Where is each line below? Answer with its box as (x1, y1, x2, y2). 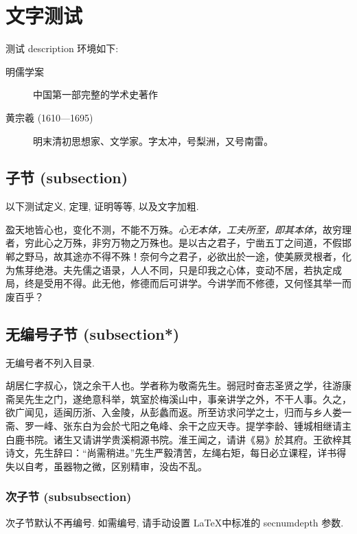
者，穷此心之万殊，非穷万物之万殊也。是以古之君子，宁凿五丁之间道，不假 (5, 235, 342, 250)
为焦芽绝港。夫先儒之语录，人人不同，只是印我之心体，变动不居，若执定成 (5, 262, 342, 277)
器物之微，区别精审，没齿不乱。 (62, 458, 207, 473)
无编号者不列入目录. (5, 355, 95, 369)
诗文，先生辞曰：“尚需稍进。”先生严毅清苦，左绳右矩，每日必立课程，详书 (5, 445, 337, 460)
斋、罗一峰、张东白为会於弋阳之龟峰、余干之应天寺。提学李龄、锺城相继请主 (5, 419, 352, 433)
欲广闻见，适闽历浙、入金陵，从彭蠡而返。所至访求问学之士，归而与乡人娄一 (5, 405, 352, 419)
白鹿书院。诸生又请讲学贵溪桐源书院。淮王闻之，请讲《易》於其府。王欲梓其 (5, 432, 352, 446)
